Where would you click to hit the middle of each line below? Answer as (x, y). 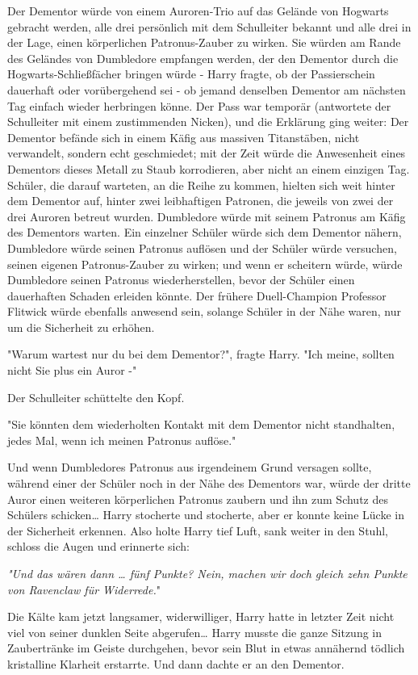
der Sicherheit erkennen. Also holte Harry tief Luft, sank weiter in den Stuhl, (198, 530)
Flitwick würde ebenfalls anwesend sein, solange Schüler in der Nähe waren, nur (204, 311)
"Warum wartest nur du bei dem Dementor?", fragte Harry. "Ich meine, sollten (201, 354)
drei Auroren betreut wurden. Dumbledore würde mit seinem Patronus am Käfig (207, 216)
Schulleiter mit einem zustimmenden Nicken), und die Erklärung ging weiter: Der (208, 122)
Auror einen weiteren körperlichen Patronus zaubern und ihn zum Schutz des (198, 499)
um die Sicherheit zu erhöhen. (81, 327)
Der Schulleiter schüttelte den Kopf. (96, 397)
